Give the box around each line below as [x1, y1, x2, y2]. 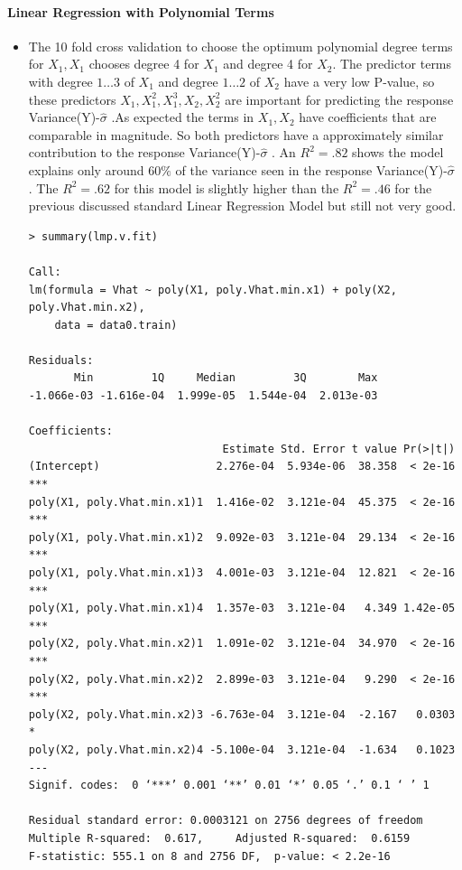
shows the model [352, 143, 444, 162]
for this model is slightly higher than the [114, 178, 339, 197]
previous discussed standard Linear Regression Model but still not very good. [28, 196, 457, 215]
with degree [28, 71, 93, 90]
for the [394, 178, 432, 197]
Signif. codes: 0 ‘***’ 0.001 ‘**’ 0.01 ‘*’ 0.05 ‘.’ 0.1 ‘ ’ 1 [28, 779, 430, 792]
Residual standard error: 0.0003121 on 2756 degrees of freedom [28, 814, 423, 828]
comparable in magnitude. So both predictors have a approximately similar [28, 125, 444, 144]
